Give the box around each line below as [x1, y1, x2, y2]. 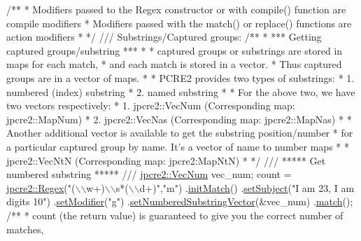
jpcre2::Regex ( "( [6, 180, 76, 195]
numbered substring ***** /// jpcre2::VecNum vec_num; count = [6, 167, 292, 181]
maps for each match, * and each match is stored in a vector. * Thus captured [6, 57, 342, 71]
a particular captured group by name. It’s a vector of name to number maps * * [6, 139, 350, 153]
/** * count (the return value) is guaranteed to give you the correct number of [6, 207, 344, 222]
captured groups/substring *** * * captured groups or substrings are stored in [6, 43, 343, 57]
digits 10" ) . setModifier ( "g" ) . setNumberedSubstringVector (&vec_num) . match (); [6, 194, 353, 209]
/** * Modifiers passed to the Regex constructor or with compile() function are [6, 2, 346, 16]
